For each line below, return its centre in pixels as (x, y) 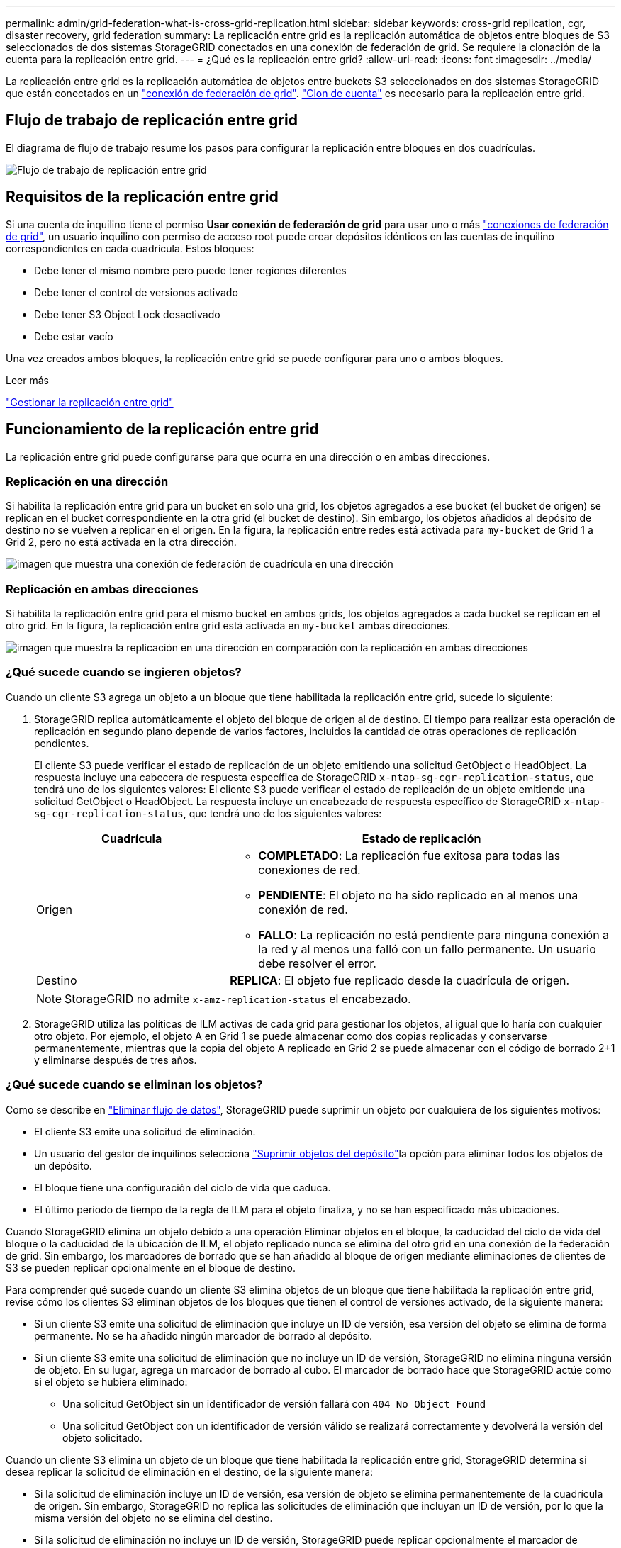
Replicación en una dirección (87, 481)
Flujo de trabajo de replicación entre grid (152, 120)
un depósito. (63, 1165)
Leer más (27, 380)
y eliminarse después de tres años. (116, 1060)
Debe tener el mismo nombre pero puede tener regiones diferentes (190, 270)
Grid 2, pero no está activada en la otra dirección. (121, 542)
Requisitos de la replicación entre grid (142, 197)
